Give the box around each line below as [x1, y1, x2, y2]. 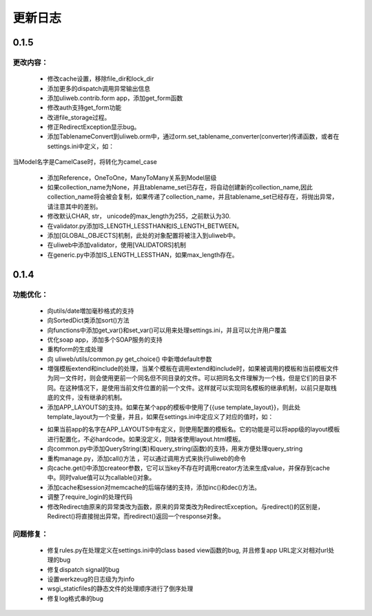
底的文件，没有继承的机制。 [47, 393, 126, 402]
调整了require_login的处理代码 [47, 493, 133, 501]
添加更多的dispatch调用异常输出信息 [47, 84, 151, 92]
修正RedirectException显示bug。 [47, 123, 141, 131]
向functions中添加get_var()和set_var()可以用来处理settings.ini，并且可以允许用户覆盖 [47, 326, 287, 334]
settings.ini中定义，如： [47, 142, 115, 150]
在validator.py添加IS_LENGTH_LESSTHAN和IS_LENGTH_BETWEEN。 [47, 221, 243, 230]
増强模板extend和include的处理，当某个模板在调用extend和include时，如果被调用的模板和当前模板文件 [47, 365, 339, 373]
